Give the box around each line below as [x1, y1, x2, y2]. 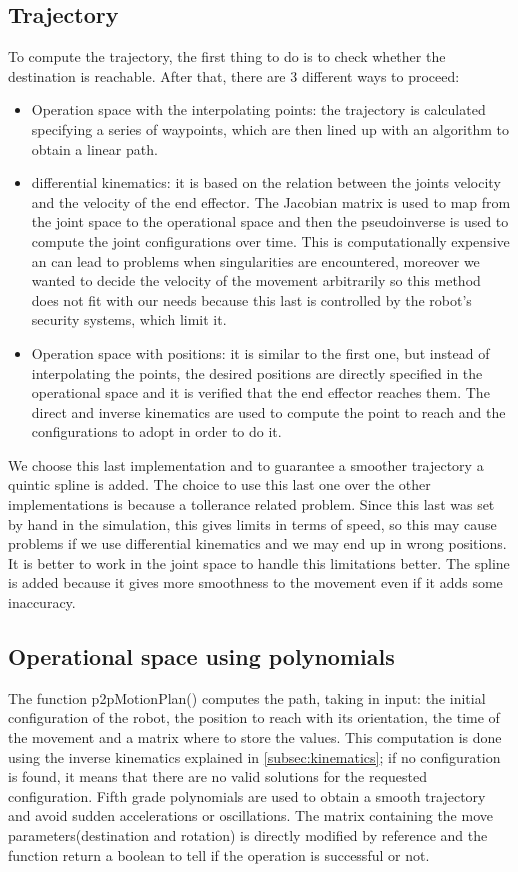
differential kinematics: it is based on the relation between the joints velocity [31, 172, 501, 193]
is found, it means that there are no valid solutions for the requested [8, 766, 427, 787]
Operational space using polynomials [8, 641, 395, 672]
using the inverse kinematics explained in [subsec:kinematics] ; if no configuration [8, 746, 501, 767]
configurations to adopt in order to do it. [31, 421, 282, 442]
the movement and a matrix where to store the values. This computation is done [8, 727, 502, 748]
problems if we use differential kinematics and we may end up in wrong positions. [8, 533, 507, 554]
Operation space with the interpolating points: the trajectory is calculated [31, 99, 486, 120]
